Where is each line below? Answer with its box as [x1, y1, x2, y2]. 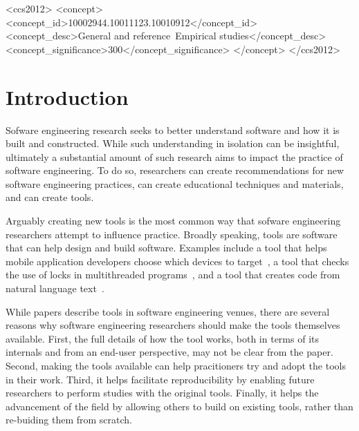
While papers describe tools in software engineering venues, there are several [6, 304, 330, 318]
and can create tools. [6, 190, 94, 204]
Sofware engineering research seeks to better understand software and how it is [6, 122, 340, 137]
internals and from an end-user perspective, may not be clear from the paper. [6, 345, 333, 359]
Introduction [6, 82, 129, 111]
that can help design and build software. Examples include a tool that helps [6, 240, 327, 255]
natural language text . [6, 281, 104, 296]
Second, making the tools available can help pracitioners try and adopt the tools [6, 358, 346, 372]
